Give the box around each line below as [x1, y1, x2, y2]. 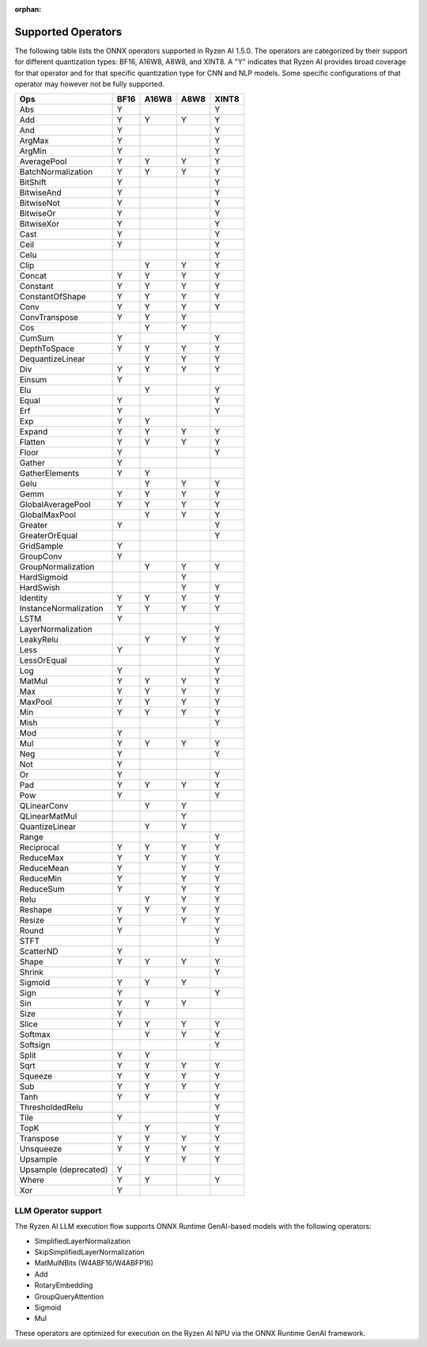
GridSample [19, 541, 63, 552]
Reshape [19, 904, 53, 915]
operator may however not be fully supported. [14, 79, 165, 89]
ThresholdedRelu [19, 1102, 83, 1113]
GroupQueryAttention [34, 1292, 104, 1301]
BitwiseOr [19, 208, 56, 219]
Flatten [19, 436, 46, 447]
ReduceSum [19, 884, 65, 895]
